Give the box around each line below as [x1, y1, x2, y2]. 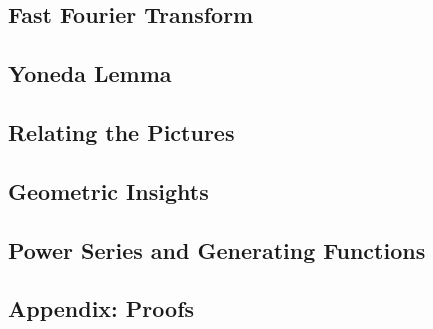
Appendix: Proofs [8, 293, 195, 324]
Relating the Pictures [8, 116, 235, 147]
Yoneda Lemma [8, 58, 172, 89]
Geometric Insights [8, 175, 209, 206]
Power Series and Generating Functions [8, 234, 426, 265]
